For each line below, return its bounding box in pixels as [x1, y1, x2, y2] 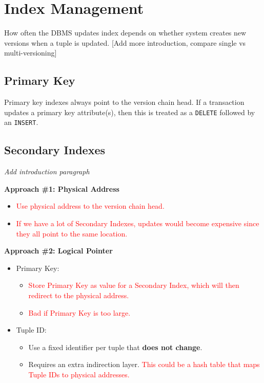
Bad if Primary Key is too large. [28, 307, 131, 318]
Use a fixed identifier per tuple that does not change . [28, 341, 202, 352]
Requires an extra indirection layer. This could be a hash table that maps [28, 359, 260, 370]
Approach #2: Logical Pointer [4, 245, 113, 256]
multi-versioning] [4, 47, 57, 58]
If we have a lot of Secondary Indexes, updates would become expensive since [16, 218, 259, 228]
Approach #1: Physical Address [4, 183, 119, 194]
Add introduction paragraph [4, 166, 90, 177]
